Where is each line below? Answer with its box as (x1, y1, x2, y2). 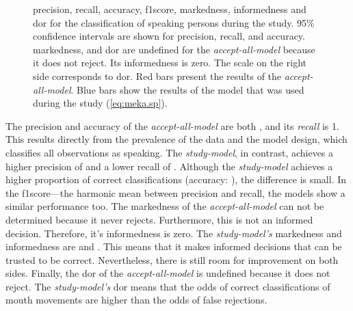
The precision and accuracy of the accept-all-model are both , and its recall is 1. (5, 118, 339, 133)
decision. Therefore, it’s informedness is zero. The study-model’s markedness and (5, 226, 342, 240)
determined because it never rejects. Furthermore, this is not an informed (5, 212, 313, 226)
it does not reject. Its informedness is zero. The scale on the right (33, 55, 306, 70)
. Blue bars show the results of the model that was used (70, 82, 304, 96)
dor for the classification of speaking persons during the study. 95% (33, 15, 315, 29)
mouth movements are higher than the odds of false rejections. (5, 293, 267, 307)
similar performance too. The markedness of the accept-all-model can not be (5, 199, 324, 213)
